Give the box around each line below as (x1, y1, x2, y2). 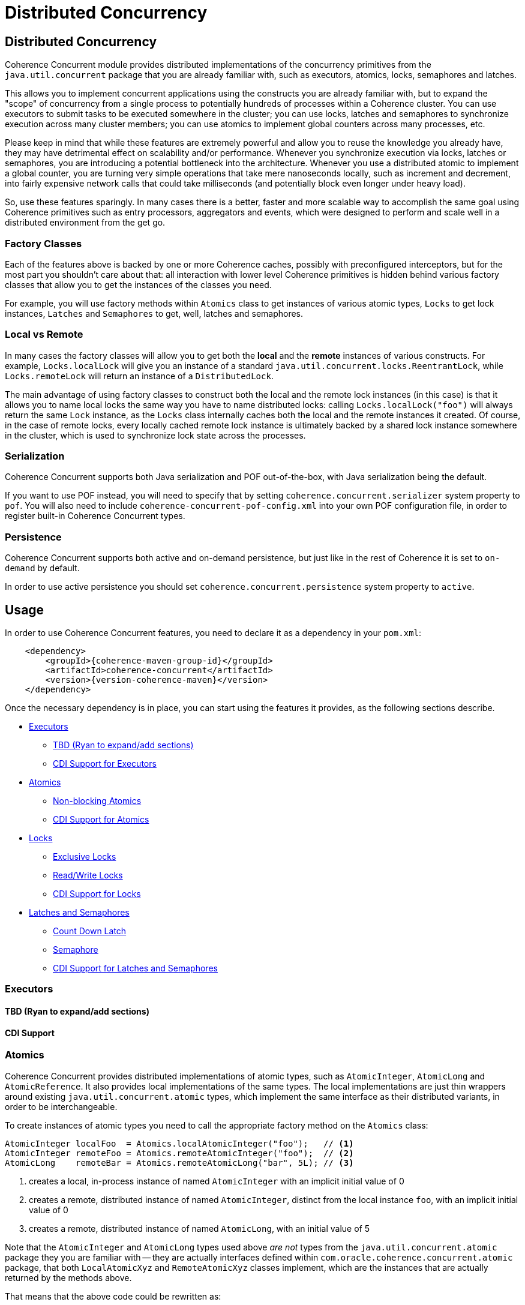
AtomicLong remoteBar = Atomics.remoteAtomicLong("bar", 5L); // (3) (5, 1157, 354, 1168)
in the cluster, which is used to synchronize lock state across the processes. (5, 430, 306, 440)
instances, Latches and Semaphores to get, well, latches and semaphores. (5, 308, 304, 319)
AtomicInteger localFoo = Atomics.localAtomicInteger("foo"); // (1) (5, 1138, 354, 1148)
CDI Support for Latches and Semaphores (53, 963, 218, 974)
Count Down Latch (53, 926, 127, 937)
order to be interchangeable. (5, 1101, 118, 1112)
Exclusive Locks (53, 851, 116, 862)
